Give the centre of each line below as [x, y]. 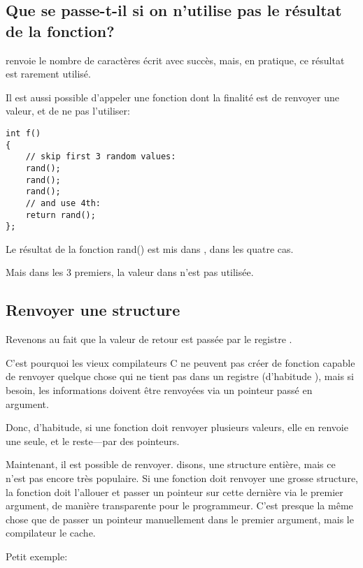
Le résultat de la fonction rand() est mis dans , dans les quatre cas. [150, 248]
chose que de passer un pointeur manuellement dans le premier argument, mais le [180, 519]
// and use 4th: [63, 203]
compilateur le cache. [51, 533]
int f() [23, 133]
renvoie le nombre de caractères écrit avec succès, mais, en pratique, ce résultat [175, 60]
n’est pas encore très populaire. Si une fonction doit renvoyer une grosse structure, [182, 478]
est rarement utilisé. [48, 74]
